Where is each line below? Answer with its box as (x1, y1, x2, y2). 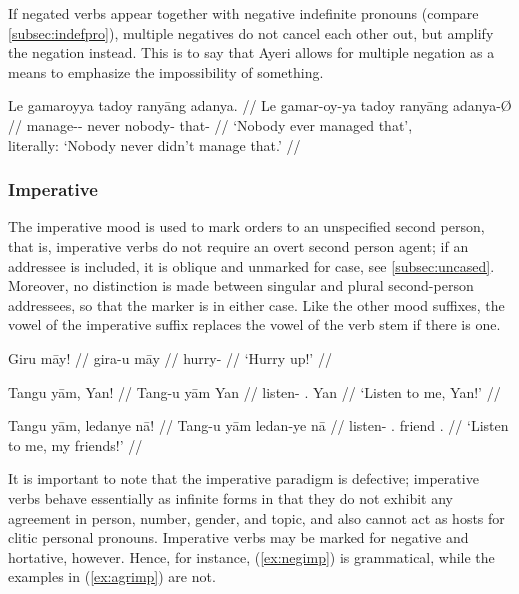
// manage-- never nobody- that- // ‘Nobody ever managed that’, (8, 114, 413, 135)
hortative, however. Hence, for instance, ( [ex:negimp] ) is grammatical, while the (8, 546, 495, 567)
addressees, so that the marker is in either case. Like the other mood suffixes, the (8, 294, 505, 315)
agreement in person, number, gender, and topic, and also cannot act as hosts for (8, 507, 505, 528)
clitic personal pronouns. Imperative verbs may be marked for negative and (8, 527, 469, 548)
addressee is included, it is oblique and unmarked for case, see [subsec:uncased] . (8, 255, 495, 276)
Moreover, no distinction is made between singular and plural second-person (8, 275, 474, 296)
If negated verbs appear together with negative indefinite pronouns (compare (8, 3, 479, 23)
